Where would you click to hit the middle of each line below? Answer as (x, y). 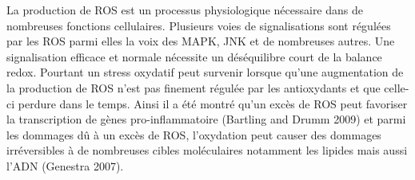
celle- (397, 87)
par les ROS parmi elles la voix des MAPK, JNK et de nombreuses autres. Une (201, 41)
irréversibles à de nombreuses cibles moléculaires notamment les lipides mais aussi (207, 150)
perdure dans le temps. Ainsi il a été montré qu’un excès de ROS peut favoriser (213, 103)
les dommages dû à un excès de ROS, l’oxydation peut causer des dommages (194, 134)
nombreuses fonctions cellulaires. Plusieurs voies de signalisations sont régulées (199, 25)
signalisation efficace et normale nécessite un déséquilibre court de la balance (194, 56)
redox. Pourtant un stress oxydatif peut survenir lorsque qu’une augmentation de (205, 72)
